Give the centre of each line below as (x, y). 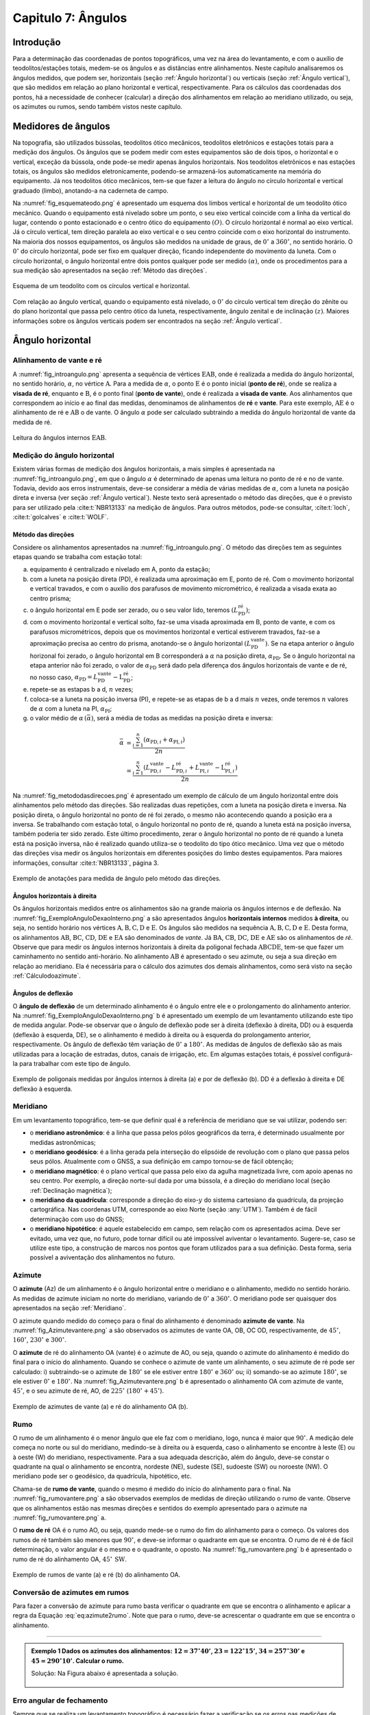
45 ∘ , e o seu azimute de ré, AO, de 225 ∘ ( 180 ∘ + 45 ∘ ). (88, 1391)
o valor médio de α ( (58, 718)
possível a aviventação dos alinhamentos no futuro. (102, 1257)
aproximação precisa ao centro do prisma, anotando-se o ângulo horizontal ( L (140, 643)
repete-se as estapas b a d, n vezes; (82, 689)
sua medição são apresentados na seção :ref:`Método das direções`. (110, 270)
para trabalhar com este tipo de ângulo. (75, 1063)
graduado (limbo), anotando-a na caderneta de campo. (90, 190)
